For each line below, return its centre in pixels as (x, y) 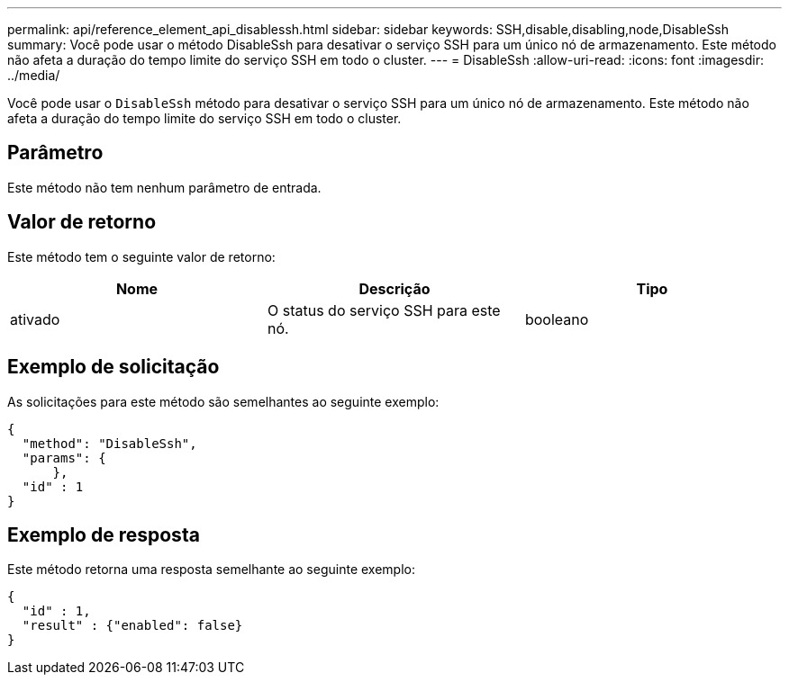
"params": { (64, 458)
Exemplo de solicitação (113, 367)
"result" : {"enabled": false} (132, 626)
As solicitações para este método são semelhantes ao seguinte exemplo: (223, 401)
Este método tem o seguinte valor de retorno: (141, 256)
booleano (557, 319)
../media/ (34, 75)
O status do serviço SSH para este (384, 310)
